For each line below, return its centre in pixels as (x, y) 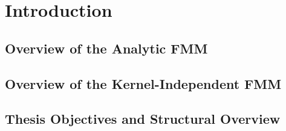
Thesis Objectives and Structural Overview (143, 119)
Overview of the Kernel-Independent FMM (143, 83)
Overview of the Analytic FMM (106, 48)
